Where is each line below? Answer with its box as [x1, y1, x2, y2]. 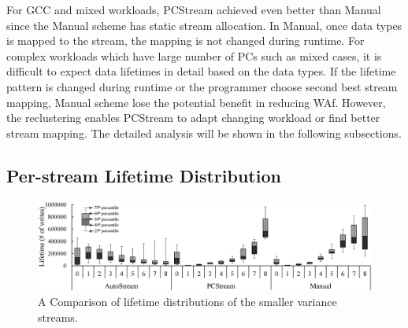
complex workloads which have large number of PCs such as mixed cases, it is [6, 47, 382, 64]
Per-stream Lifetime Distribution [6, 163, 281, 187]
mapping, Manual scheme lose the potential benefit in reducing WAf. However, [6, 94, 386, 110]
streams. [38, 309, 78, 326]
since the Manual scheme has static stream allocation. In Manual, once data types [6, 17, 402, 33]
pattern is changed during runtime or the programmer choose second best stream [6, 78, 398, 94]
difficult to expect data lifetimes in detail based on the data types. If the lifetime [6, 63, 396, 79]
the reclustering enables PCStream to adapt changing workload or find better [6, 109, 380, 126]
